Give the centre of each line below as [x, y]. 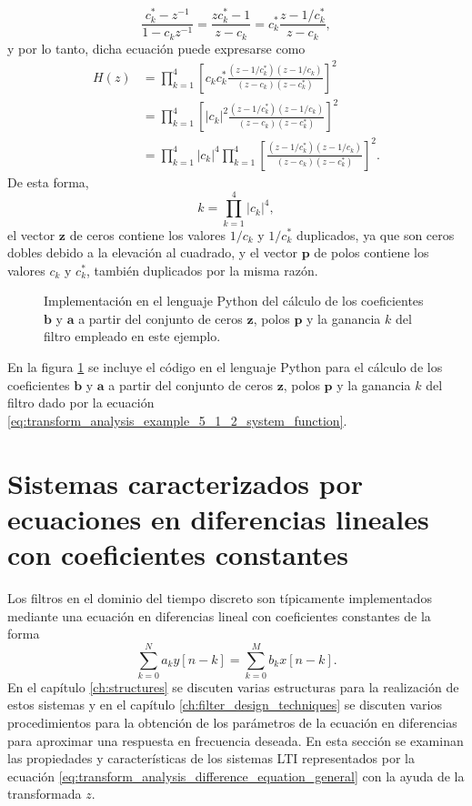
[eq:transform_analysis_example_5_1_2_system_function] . [177, 420]
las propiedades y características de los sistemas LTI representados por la [211, 758]
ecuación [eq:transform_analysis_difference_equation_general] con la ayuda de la [236, 776]
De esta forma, [48, 181]
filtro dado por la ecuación [81, 403]
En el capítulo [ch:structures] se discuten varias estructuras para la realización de [233, 686]
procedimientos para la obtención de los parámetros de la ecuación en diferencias [232, 723]
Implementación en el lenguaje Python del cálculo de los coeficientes [234, 301]
